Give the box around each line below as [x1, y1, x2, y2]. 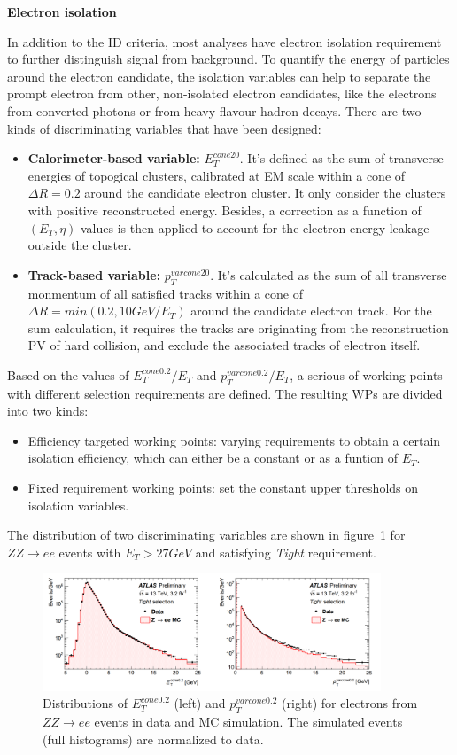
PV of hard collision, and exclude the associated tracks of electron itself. [27, 336, 421, 354]
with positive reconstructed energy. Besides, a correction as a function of [27, 200, 422, 219]
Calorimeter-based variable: [27, 149, 200, 167]
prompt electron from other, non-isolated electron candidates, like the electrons [7, 84, 437, 103]
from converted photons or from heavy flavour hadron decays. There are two [7, 101, 422, 120]
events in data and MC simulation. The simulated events [94, 712, 403, 731]
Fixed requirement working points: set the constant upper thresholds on [27, 479, 419, 497]
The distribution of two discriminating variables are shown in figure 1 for [7, 525, 406, 544]
